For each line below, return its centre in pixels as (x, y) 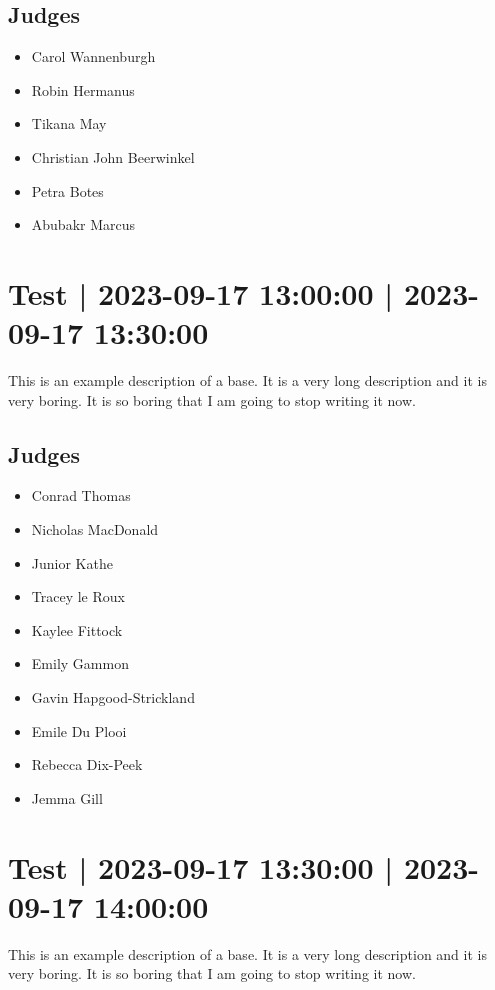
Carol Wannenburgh (93, 56)
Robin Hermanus (83, 89)
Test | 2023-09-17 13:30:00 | (201, 866)
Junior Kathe (72, 562)
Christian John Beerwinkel (113, 156)
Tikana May (69, 123)
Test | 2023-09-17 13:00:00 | (201, 292)
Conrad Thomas (81, 495)
